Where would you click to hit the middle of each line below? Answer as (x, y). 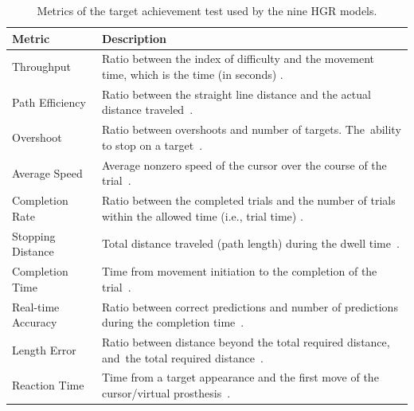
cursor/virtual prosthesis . (166, 392)
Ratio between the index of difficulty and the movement (238, 59)
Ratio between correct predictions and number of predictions (250, 306)
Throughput (41, 67)
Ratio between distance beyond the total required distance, (246, 341)
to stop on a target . (152, 145)
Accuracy (35, 322)
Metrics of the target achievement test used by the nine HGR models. (207, 10)
